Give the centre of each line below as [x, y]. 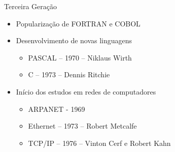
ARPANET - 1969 [57, 109]
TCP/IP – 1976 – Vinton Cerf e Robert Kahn [99, 143]
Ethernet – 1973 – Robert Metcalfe [82, 126]
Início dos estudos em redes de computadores [86, 91]
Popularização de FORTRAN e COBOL [78, 23]
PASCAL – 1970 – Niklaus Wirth [80, 57]
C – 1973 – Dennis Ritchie [69, 74]
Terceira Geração [31, 6]
